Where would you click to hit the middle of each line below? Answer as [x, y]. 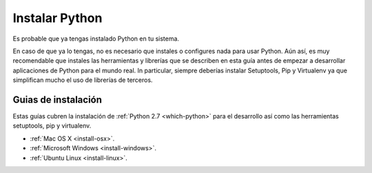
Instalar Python [58, 18]
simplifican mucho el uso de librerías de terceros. [83, 80]
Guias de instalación [58, 100]
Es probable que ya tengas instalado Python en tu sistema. [96, 39]
